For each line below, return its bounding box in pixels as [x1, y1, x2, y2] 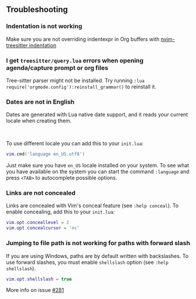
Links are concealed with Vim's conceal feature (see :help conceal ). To [6, 202, 179, 209]
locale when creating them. [6, 117, 72, 125]
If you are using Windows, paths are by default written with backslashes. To [6, 252, 189, 259]
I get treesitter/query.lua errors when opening [6, 56, 144, 64]
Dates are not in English [6, 98, 75, 106]
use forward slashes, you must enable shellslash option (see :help [6, 259, 169, 266]
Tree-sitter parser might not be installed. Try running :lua [6, 77, 145, 84]
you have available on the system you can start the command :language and [6, 168, 190, 175]
